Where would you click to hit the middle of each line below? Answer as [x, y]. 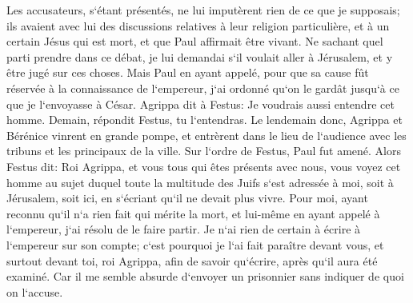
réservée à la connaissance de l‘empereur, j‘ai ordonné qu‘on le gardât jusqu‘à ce [203, 88]
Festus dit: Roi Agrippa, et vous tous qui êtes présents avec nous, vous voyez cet [204, 166]
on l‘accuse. [35, 291]
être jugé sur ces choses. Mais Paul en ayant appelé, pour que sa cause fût [188, 72]
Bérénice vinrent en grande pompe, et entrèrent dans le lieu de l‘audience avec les [206, 135]
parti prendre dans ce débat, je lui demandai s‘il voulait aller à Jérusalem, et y [200, 56]
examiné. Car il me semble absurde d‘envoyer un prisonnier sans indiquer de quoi [205, 276]
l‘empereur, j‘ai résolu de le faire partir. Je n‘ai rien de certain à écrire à [184, 229]
